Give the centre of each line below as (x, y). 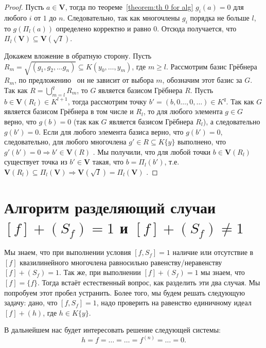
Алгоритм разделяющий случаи (110, 207)
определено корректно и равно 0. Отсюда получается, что (146, 28)
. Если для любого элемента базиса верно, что (111, 131)
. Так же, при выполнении (100, 272)
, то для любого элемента (183, 111)
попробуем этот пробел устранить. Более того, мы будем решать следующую (125, 292)
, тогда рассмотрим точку (107, 101)
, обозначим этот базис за (202, 80)
